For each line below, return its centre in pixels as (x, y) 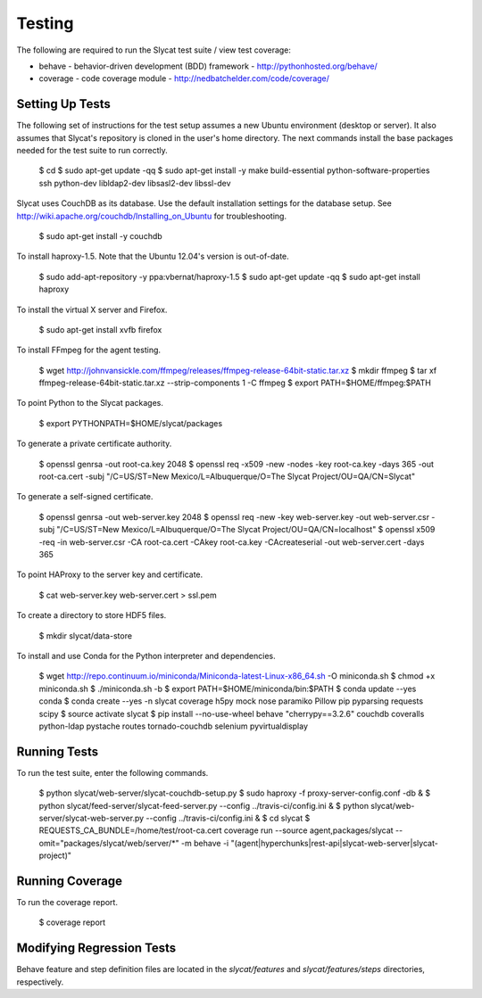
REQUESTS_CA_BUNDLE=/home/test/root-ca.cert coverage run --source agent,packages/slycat (216, 830)
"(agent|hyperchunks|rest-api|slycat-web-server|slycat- (335, 843)
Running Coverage (70, 881)
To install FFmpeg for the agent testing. (88, 350)
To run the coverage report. (67, 903)
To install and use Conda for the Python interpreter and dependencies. (146, 656)
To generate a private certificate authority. (94, 444)
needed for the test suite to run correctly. (92, 151)
